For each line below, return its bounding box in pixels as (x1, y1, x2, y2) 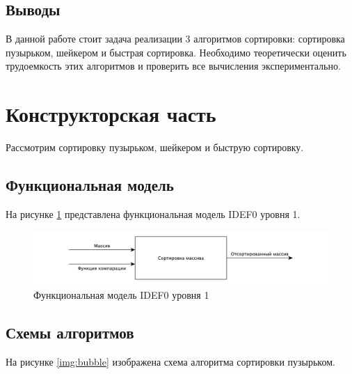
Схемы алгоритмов (6, 321, 134, 343)
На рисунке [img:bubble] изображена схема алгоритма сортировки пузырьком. (6, 354, 335, 368)
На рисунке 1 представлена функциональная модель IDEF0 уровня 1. (6, 206, 301, 221)
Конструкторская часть (6, 100, 216, 128)
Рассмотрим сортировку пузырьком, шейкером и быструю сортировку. (6, 140, 304, 155)
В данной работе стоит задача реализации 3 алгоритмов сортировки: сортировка (6, 31, 345, 46)
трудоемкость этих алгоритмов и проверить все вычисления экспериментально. (6, 59, 341, 73)
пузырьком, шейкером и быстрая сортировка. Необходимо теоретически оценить (6, 45, 346, 59)
